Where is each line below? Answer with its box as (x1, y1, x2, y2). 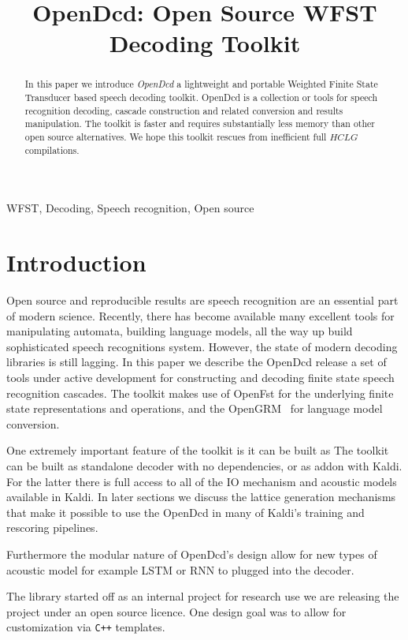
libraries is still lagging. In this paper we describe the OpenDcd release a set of (6, 354, 387, 370)
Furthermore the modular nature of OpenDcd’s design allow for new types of (6, 545, 377, 562)
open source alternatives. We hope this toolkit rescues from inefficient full (24, 129, 327, 143)
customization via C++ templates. (6, 619, 165, 635)
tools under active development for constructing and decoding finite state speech (6, 369, 395, 385)
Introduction (6, 246, 147, 279)
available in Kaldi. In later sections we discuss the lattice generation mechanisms (6, 488, 396, 505)
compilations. (24, 143, 80, 156)
